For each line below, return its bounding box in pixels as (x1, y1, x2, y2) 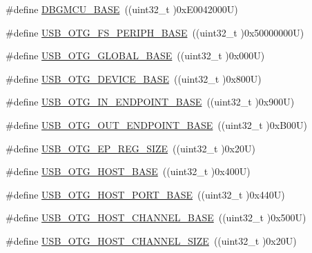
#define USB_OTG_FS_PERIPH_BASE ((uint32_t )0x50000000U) (6, 25, 304, 39)
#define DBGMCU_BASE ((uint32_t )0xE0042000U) (6, 2, 238, 16)
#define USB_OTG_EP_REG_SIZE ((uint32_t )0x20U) (6, 141, 255, 155)
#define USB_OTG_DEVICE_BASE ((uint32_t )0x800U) (6, 71, 262, 85)
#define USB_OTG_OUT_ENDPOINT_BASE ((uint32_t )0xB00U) (6, 117, 308, 132)
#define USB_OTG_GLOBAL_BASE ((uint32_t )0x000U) (6, 48, 265, 63)
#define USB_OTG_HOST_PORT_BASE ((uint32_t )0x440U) (6, 187, 285, 201)
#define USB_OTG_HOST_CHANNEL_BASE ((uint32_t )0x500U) (6, 210, 306, 225)
